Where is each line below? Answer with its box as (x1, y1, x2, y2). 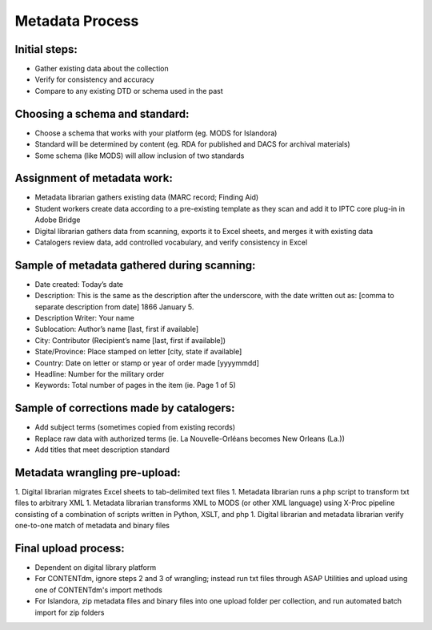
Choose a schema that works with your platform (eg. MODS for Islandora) (34, 128, 278, 138)
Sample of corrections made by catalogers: (14, 402, 235, 415)
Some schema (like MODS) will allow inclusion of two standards (34, 151, 245, 160)
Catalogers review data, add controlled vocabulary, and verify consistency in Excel (34, 237, 308, 247)
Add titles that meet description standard (34, 445, 170, 454)
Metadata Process (14, 12, 139, 30)
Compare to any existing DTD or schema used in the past (34, 86, 223, 95)
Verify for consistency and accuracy (34, 75, 155, 84)
